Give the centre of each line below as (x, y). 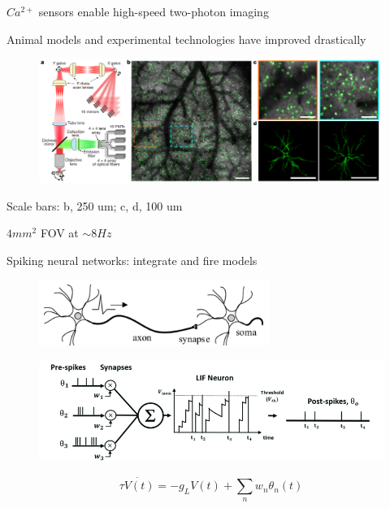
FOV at (59, 233)
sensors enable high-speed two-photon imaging (154, 11)
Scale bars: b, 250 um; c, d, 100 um (95, 205)
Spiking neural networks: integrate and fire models (132, 260)
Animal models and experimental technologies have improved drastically (186, 39)
